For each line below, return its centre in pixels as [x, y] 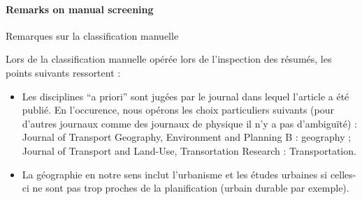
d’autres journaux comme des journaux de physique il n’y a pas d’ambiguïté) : [189, 123]
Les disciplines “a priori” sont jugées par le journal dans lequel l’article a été [186, 96]
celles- [343, 174]
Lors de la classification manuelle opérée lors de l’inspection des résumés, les [169, 59]
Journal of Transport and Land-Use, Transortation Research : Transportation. [189, 150]
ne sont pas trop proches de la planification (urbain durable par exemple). [191, 188]
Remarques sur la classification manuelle [92, 35]
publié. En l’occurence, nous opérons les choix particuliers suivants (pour [178, 110]
